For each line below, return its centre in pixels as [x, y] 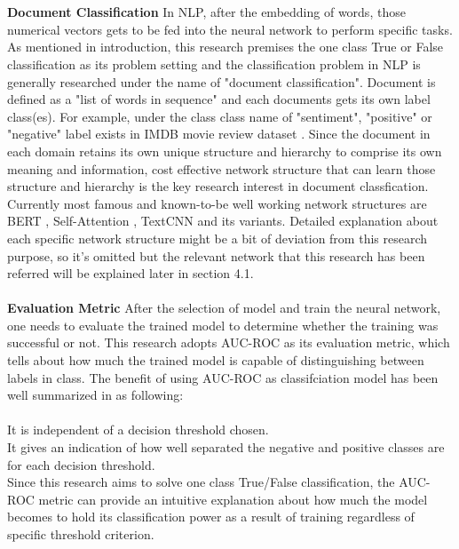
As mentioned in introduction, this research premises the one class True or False [226, 47]
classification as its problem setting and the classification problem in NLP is [214, 64]
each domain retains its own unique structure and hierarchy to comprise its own [225, 151]
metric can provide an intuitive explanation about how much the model [233, 499]
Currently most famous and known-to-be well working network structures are [217, 203]
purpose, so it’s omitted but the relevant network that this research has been [216, 255]
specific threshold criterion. [81, 534]
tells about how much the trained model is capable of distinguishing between [216, 360]
